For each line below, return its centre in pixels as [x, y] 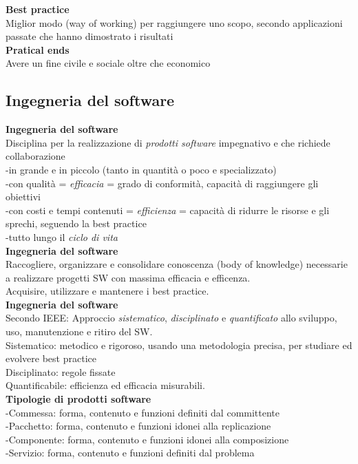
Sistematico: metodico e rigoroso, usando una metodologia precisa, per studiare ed [179, 345]
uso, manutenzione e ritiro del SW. [79, 331]
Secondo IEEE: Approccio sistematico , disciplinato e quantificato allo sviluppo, [171, 318]
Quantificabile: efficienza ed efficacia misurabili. [105, 385]
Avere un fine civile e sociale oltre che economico [108, 63]
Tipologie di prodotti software [78, 399]
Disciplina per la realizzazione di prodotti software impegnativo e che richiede [168, 142]
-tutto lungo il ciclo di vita [62, 236]
